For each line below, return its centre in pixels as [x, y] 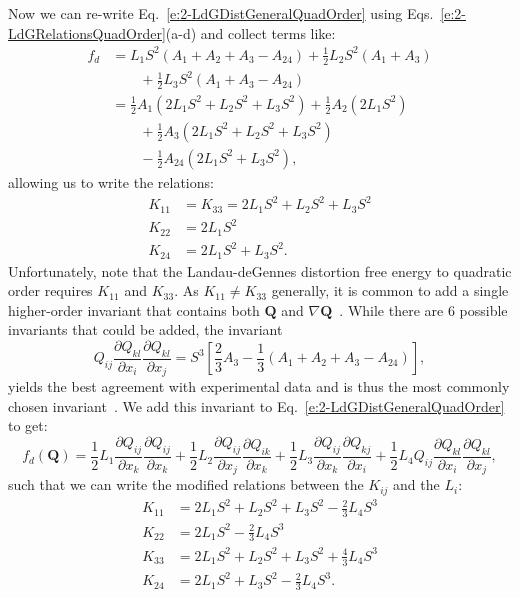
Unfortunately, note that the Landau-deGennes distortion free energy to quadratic [260, 270]
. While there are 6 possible [423, 309]
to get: [28, 425]
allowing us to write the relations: [111, 182]
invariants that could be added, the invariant [145, 329]
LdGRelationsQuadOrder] [87, 32]
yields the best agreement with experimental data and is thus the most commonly [259, 386]
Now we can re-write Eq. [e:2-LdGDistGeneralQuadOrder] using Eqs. [221, 13]
